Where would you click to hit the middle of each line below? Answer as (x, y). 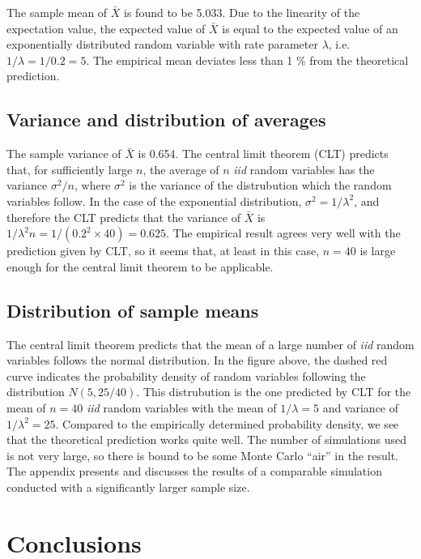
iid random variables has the (304, 169)
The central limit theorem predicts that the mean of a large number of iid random (210, 344)
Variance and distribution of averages (166, 119)
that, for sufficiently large (70, 169)
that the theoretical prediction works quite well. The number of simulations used (206, 440)
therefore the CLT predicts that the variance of (123, 217)
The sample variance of (64, 154)
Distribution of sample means (133, 310)
